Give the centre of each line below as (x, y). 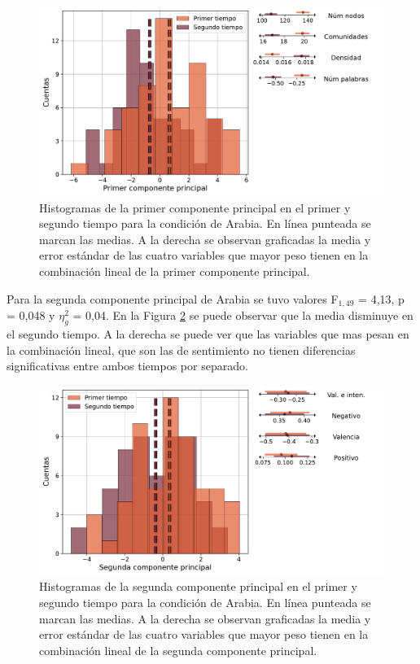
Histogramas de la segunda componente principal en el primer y (198, 586)
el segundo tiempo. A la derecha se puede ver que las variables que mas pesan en (208, 333)
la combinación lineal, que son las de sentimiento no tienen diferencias (181, 349)
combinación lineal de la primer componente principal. (175, 271)
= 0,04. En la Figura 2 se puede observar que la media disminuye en (243, 315)
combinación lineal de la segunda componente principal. (178, 650)
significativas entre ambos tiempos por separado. (127, 366)
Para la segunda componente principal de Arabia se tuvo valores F (173, 298)
